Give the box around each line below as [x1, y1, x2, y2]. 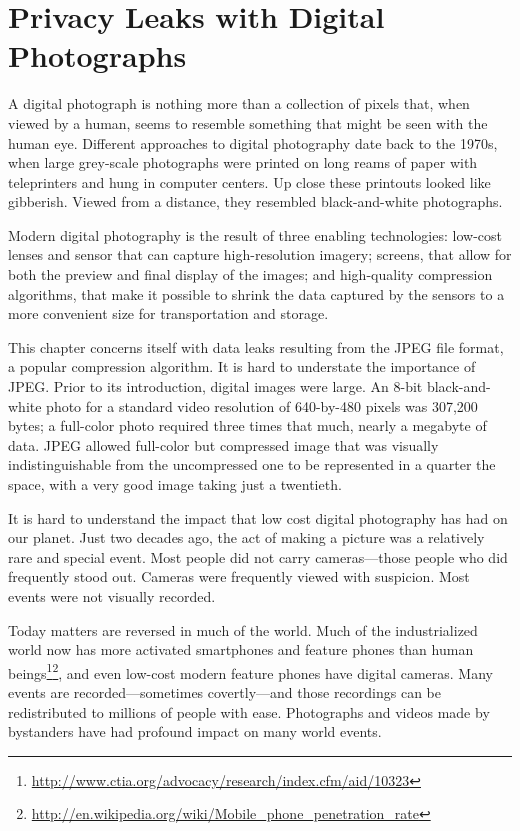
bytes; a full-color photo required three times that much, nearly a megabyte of [8, 415, 487, 436]
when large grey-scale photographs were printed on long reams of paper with [8, 152, 478, 173]
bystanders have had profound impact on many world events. [8, 721, 382, 742]
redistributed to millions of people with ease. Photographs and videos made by [8, 701, 490, 722]
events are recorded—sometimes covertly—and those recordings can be [8, 682, 442, 702]
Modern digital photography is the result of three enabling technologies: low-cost [8, 224, 502, 245]
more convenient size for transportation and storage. [8, 303, 329, 324]
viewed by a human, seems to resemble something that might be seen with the [8, 112, 488, 133]
